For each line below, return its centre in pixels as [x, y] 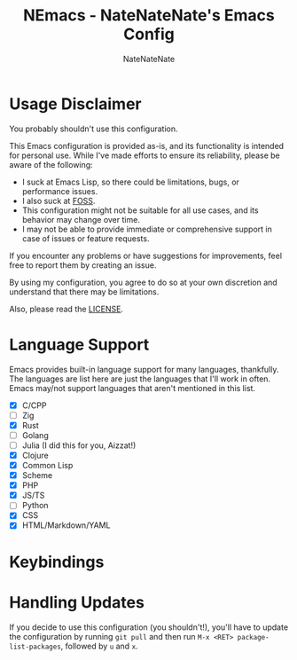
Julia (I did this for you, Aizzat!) [79, 445]
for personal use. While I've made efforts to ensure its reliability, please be [145, 155]
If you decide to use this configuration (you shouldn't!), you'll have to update [149, 627]
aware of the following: [51, 164]
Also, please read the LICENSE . [66, 309]
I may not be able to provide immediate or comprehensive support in [147, 229]
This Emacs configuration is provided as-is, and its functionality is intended [147, 145]
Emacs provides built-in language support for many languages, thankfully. [144, 369]
